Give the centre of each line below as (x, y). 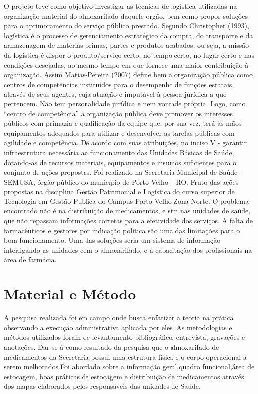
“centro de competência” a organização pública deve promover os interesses (119, 113)
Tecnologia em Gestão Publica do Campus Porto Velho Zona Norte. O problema (126, 201)
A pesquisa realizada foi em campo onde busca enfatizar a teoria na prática (119, 318)
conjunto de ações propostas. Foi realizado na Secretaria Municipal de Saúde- (122, 172)
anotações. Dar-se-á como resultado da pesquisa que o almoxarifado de (112, 346)
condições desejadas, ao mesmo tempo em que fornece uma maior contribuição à (126, 64)
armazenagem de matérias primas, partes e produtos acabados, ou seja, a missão (127, 45)
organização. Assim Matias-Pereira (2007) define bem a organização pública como (128, 74)
